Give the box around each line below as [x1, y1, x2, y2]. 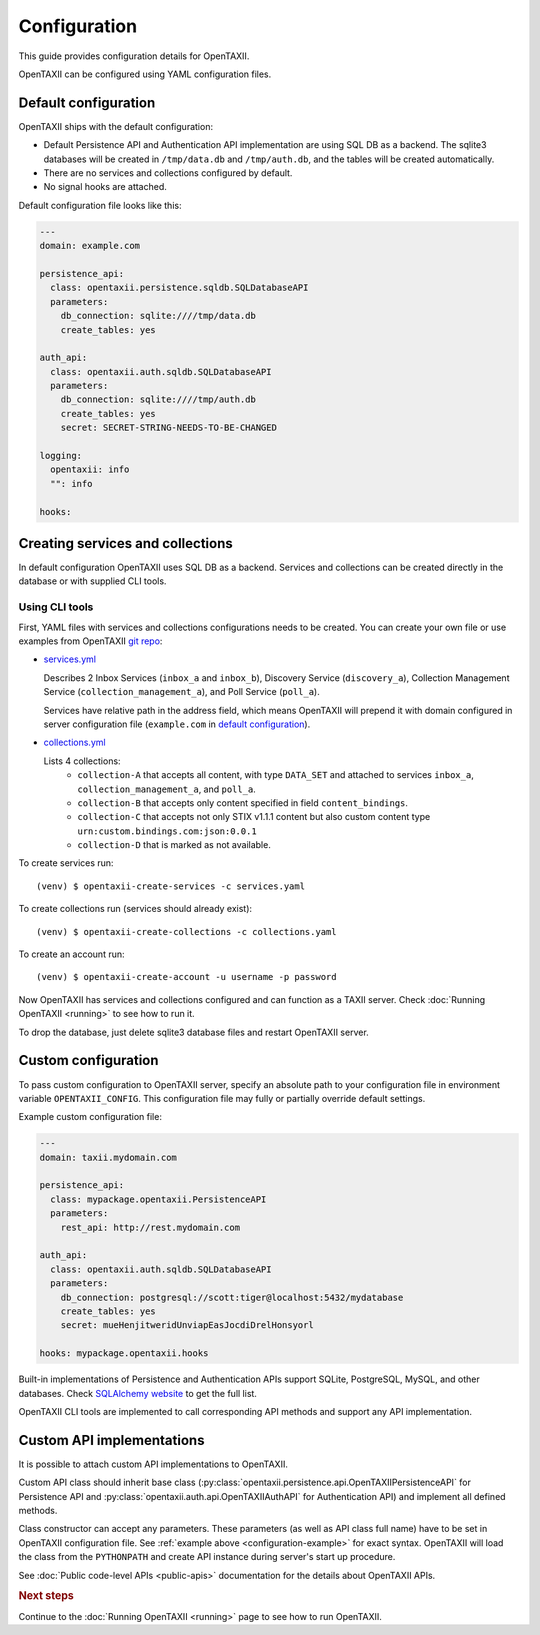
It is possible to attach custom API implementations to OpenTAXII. [18, 1458, 289, 1470]
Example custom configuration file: [18, 1111, 162, 1123]
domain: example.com [39, 240, 140, 252]
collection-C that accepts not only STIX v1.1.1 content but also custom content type [77, 811, 431, 823]
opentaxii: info [50, 464, 130, 475]
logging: [39, 450, 83, 462]
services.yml [43, 653, 97, 665]
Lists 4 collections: [43, 755, 121, 767]
